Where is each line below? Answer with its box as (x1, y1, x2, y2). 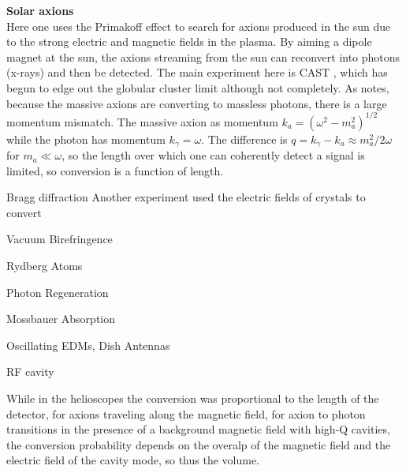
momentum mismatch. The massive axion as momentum (6, 113, 278, 130)
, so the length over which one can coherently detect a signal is (61, 147, 365, 163)
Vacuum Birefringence (6, 231, 113, 247)
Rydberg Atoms (6, 257, 83, 274)
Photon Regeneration (6, 283, 109, 300)
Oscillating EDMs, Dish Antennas (6, 336, 170, 353)
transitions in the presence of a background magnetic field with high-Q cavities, (6, 421, 390, 437)
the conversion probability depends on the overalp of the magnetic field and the (6, 436, 391, 452)
